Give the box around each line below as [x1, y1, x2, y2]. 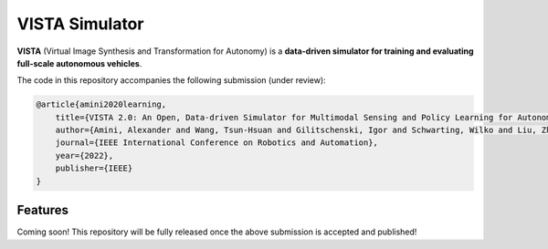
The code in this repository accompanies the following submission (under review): [16, 75, 326, 86]
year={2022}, [55, 150, 114, 161]
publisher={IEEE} [55, 163, 133, 173]
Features [16, 202, 68, 218]
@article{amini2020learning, [36, 99, 167, 109]
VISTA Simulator [16, 14, 144, 34]
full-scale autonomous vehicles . [16, 57, 142, 68]
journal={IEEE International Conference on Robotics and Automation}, [55, 138, 379, 148]
